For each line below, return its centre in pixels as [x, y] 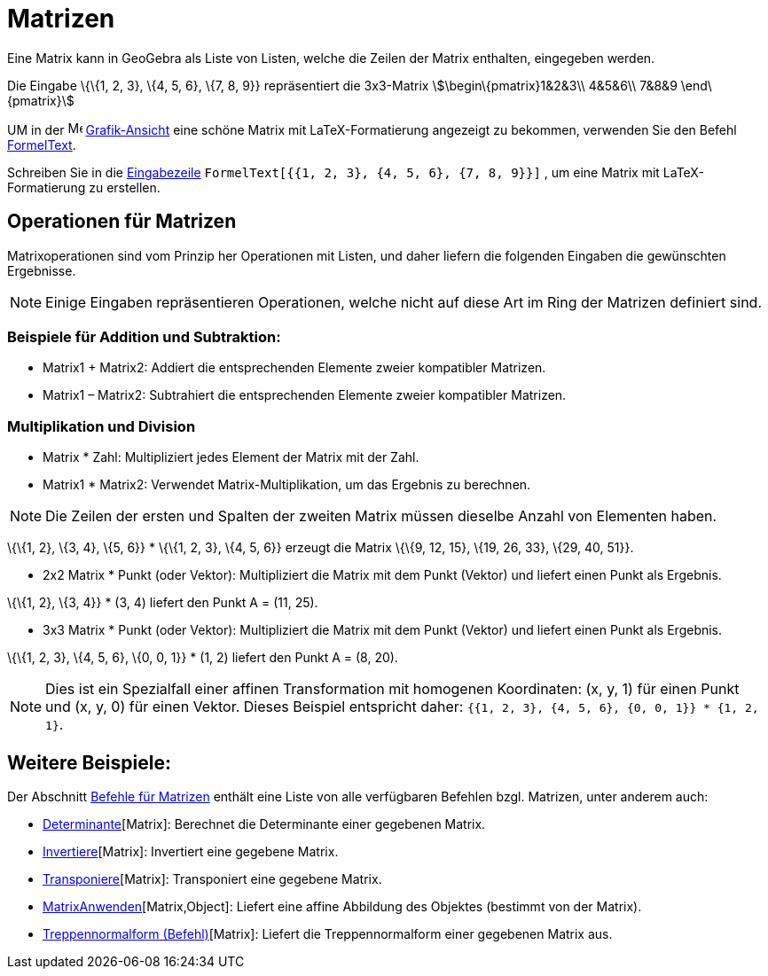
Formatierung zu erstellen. [84, 187]
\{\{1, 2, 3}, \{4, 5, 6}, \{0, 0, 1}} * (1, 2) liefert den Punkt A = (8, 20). [203, 658]
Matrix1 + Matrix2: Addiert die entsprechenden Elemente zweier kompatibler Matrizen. [294, 368]
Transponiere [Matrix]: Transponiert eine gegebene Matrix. [212, 878]
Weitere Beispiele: [89, 762]
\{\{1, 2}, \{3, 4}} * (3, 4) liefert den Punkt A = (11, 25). [163, 603]
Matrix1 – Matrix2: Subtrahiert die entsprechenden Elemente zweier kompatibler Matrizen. [305, 395]
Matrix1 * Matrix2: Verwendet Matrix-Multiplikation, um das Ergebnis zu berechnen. [287, 485]
